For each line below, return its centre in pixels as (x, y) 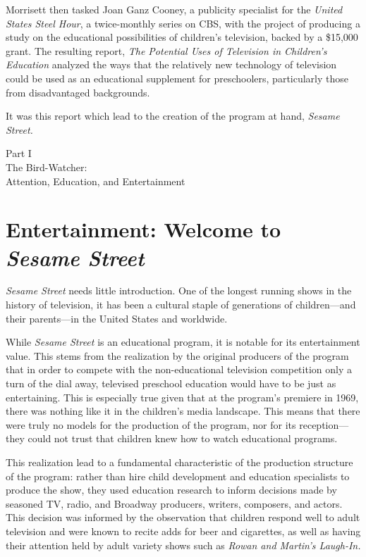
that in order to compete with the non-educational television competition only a (179, 369)
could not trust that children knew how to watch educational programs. (183, 438)
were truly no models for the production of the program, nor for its (151, 424)
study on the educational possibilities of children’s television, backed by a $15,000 (182, 37)
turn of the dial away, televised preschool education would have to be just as (171, 383)
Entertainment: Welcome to (144, 229)
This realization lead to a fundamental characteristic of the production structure (179, 462)
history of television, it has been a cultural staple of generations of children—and (181, 305)
